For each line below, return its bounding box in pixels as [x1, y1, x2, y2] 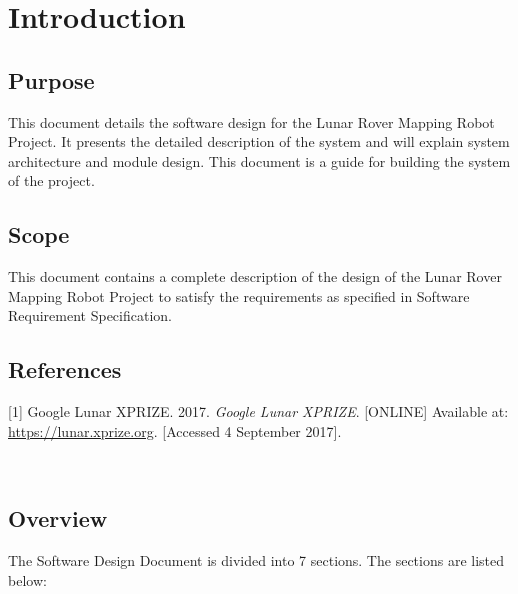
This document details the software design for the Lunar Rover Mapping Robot [8, 111, 495, 132]
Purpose [8, 64, 95, 95]
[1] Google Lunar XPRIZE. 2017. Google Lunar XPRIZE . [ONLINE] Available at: [8, 401, 509, 422]
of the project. [8, 170, 95, 191]
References [8, 354, 122, 385]
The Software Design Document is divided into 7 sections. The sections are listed [8, 550, 505, 571]
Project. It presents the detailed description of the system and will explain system [8, 131, 510, 152]
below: [8, 569, 47, 590]
